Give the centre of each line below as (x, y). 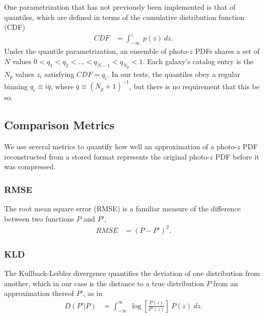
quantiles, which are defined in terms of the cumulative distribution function (124, 17)
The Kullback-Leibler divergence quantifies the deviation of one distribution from (132, 273)
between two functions (39, 218)
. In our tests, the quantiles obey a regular (174, 74)
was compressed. (30, 166)
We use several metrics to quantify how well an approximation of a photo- (121, 146)
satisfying (59, 74)
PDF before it (237, 156)
